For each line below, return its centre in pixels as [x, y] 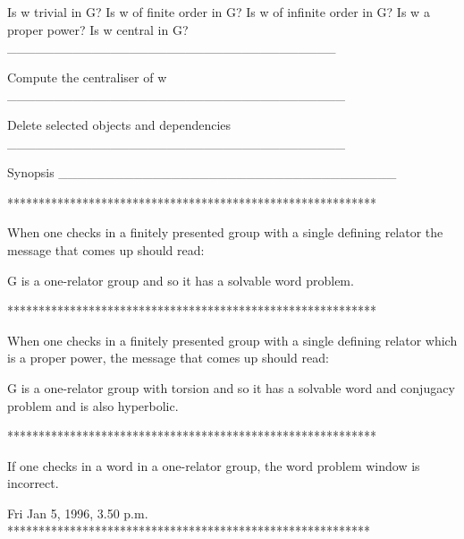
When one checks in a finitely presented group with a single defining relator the [225, 232]
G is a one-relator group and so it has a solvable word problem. [181, 280]
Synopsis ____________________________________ [202, 172]
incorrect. [33, 483]
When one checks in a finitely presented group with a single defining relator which [232, 340]
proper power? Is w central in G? [98, 29]
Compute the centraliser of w [87, 77]
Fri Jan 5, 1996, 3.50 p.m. [78, 513]
